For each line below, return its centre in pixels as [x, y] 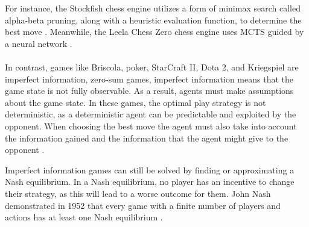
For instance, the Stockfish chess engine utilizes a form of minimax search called [153, 8]
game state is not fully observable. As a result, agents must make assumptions [149, 91]
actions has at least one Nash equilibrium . [84, 217]
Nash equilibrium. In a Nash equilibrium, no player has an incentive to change [150, 182]
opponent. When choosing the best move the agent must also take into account [151, 126]
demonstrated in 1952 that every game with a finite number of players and [143, 205]
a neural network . [39, 43]
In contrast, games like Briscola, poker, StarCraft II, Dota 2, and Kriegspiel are [152, 67]
